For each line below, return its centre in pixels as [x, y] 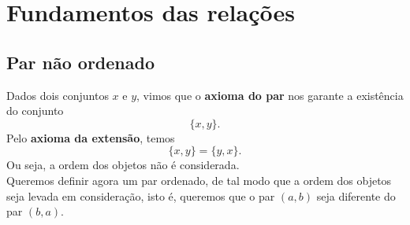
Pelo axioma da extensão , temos [91, 137]
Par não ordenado [81, 62]
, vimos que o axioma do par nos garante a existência [270, 95]
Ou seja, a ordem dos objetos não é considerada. [123, 165]
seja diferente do [356, 195]
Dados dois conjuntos [58, 95]
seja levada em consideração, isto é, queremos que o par [141, 195]
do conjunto [35, 111]
